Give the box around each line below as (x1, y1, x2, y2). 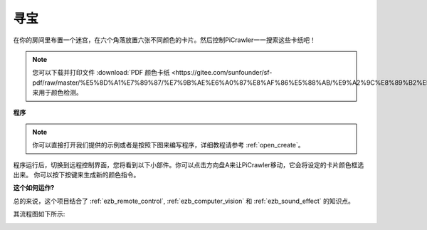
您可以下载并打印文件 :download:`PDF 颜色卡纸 (32, 68, 170, 77)
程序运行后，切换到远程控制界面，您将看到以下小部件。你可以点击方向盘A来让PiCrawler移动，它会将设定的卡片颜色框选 (13, 160, 364, 169)
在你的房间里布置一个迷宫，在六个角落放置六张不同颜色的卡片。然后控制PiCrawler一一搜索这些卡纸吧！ (13, 36, 316, 44)
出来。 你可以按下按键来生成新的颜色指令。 (13, 171, 140, 179)
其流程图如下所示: (13, 210, 65, 219)
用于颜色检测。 (38, 88, 83, 97)
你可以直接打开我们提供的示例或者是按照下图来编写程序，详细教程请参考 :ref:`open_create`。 (32, 141, 305, 150)
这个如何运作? (13, 184, 55, 192)
